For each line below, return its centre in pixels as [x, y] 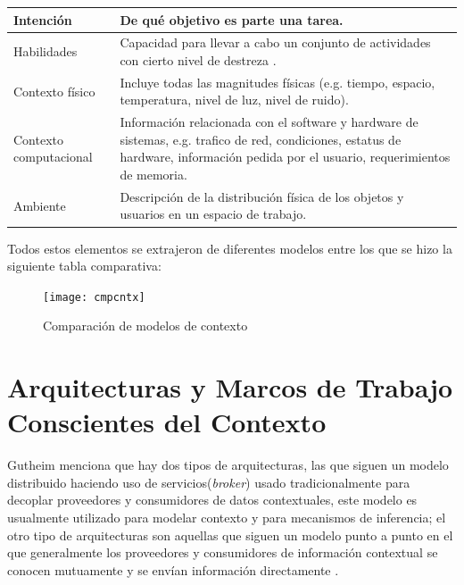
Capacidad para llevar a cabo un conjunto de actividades [275, 42]
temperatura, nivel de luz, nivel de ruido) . [234, 100]
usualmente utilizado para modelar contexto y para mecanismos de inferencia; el [227, 518]
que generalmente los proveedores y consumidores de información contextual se [223, 552]
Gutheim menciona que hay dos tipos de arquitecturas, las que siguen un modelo [228, 465]
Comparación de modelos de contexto [145, 326]
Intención [43, 19]
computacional [53, 157]
